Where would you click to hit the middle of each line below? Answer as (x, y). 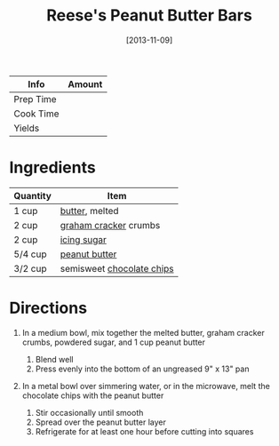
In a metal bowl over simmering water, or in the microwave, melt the (146, 386)
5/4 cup (30, 254)
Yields (27, 128)
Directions (48, 308)
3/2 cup (30, 268)
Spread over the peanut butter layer (101, 422)
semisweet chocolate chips (117, 268)
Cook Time (36, 114)
